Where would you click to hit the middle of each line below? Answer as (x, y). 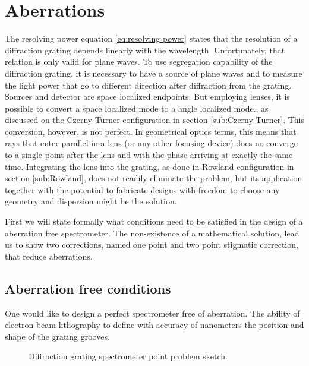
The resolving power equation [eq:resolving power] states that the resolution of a (151, 38)
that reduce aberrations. (49, 256)
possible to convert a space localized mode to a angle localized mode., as (137, 108)
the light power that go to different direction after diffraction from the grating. (148, 85)
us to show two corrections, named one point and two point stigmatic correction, (152, 244)
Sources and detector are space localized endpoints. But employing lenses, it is (147, 97)
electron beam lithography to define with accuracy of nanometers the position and (154, 325)
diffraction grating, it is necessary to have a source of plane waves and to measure (154, 73)
